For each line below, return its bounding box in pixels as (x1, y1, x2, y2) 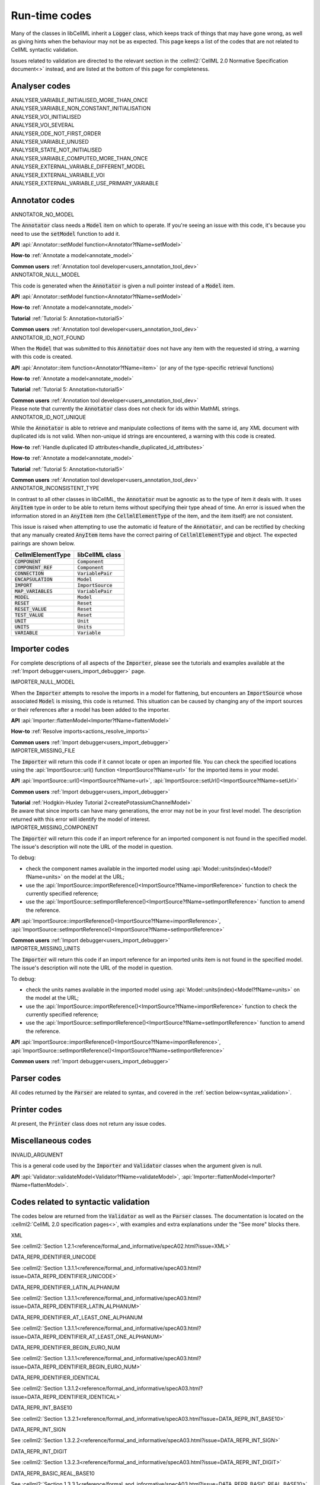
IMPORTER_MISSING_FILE (11, 747, 75, 754)
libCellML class (77, 551, 121, 559)
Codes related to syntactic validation (11, 1197, 151, 1207)
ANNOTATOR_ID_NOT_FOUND (11, 334, 85, 341)
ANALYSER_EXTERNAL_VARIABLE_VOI (11, 171, 105, 178)
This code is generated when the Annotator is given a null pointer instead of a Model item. (11, 282, 235, 289)
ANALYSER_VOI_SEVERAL (11, 122, 75, 129)
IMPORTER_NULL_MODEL (11, 678, 75, 685)
